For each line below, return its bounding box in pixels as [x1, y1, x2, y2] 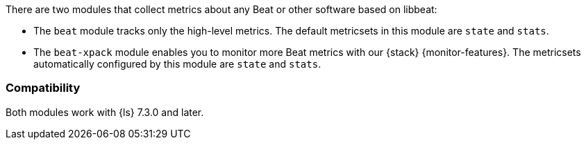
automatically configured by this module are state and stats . [33, 58, 321, 70]
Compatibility [6, 81, 81, 95]
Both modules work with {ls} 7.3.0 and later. [6, 106, 204, 118]
